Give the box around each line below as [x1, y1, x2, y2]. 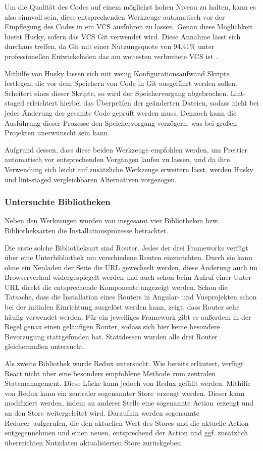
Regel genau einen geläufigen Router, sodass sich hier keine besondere [5, 321, 220, 332]
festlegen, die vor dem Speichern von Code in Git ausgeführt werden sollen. [5, 78, 237, 88]
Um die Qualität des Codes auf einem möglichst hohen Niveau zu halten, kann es [5, 2, 256, 12]
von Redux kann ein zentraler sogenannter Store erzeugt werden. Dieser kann [5, 387, 245, 398]
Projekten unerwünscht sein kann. [5, 127, 110, 138]
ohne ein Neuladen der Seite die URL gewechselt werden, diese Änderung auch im [5, 262, 258, 272]
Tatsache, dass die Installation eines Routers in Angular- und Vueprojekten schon [5, 291, 257, 302]
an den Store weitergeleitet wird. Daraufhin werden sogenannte [5, 408, 199, 418]
